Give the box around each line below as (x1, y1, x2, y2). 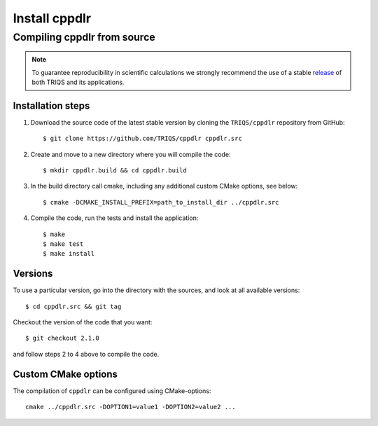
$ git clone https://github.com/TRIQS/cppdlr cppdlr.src (43, 135, 243, 143)
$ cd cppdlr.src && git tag (25, 302, 122, 310)
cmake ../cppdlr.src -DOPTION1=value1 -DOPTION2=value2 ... (25, 403, 236, 411)
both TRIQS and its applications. (31, 78, 125, 86)
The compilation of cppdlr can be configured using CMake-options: (13, 386, 211, 395)
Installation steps (13, 99, 90, 111)
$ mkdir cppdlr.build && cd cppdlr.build (43, 167, 187, 174)
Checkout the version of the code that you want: (13, 318, 153, 327)
